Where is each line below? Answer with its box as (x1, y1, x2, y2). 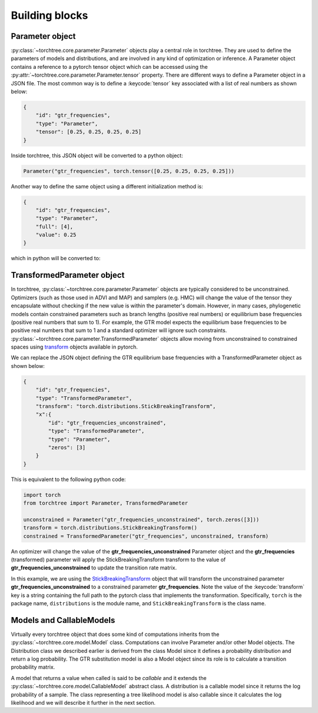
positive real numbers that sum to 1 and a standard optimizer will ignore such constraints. (11, 327, 227, 334)
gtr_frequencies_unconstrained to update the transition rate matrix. (11, 564, 177, 571)
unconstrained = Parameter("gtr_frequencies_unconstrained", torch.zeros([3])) (23, 516, 260, 523)
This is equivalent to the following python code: (11, 476, 126, 483)
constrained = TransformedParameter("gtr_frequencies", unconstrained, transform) (23, 533, 269, 539)
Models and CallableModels (11, 615, 115, 625)
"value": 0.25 (35, 231, 77, 238)
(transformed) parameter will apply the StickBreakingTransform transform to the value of (11, 556, 226, 563)
